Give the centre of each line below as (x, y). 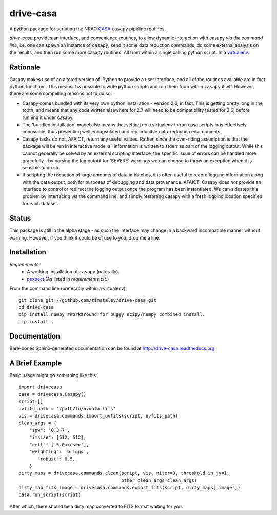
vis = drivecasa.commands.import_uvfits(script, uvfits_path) (98, 416)
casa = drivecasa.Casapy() (53, 394)
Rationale (25, 67)
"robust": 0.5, (57, 459)
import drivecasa (40, 387)
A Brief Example (36, 363)
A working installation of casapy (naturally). (73, 271)
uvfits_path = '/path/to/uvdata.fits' (67, 409)
